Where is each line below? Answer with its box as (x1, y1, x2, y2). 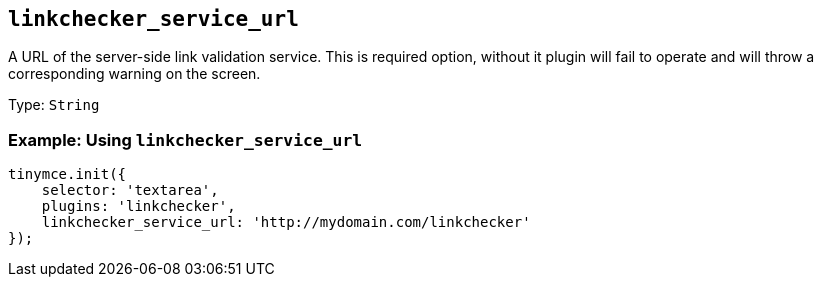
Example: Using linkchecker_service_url (8, 129, 363, 150)
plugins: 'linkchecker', (41, 198, 236, 215)
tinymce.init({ (8, 166, 127, 183)
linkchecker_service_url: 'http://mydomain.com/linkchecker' (41, 214, 531, 231)
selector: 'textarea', (41, 182, 219, 199)
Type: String (8, 96, 100, 114)
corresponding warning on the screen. (8, 65, 261, 83)
